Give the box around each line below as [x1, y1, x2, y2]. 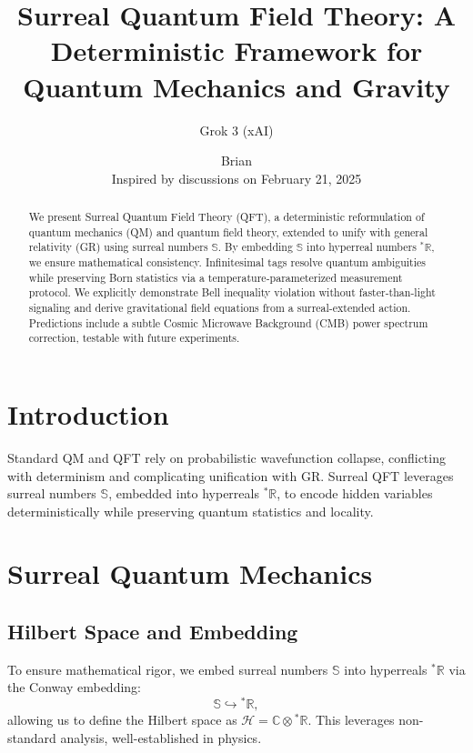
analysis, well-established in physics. [60, 728, 262, 747]
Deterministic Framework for [50, 32, 423, 69]
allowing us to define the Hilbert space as [7, 710, 237, 729]
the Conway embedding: [7, 678, 141, 697]
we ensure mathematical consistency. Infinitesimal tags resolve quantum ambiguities [28, 255, 426, 270]
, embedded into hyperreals [108, 484, 259, 503]
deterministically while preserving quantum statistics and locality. [7, 501, 374, 520]
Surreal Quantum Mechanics [7, 555, 373, 592]
